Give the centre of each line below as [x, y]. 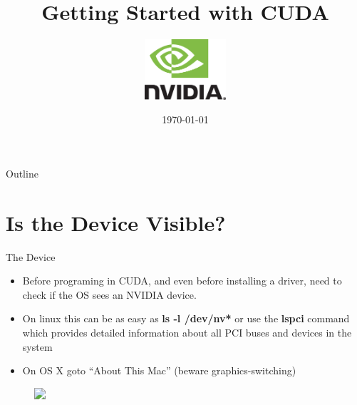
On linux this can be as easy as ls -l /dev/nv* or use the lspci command [186, 318]
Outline [22, 173]
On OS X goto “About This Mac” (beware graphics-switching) [159, 370]
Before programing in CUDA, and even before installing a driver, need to [182, 281]
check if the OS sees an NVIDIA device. [109, 294]
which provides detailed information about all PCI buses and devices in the [187, 332]
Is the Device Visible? [116, 222]
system [37, 346]
